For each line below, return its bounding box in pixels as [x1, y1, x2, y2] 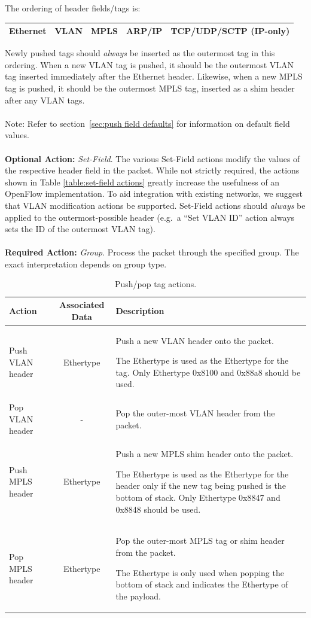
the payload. [115, 589, 161, 602]
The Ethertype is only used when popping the [115, 566, 284, 579]
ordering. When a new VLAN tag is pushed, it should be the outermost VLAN [5, 58, 294, 71]
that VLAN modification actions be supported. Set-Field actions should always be [5, 199, 306, 211]
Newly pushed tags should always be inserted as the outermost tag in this [5, 47, 275, 59]
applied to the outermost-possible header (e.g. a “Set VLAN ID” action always [5, 211, 295, 223]
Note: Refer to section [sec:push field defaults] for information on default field [5, 117, 290, 129]
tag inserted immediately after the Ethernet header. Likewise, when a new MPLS [5, 70, 303, 83]
